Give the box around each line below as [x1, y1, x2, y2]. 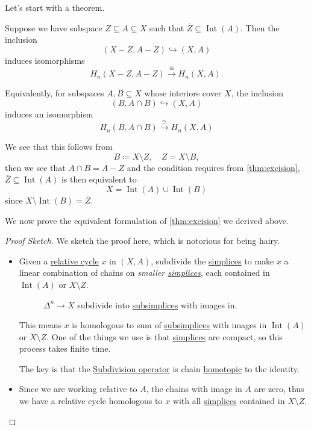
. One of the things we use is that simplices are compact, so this [46, 330, 283, 343]
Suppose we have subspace [5, 21, 102, 34]
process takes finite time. [19, 342, 111, 355]
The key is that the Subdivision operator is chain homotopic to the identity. [19, 362, 300, 375]
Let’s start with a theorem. [5, 1, 105, 13]
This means [19, 319, 61, 331]
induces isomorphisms [5, 54, 85, 66]
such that [149, 21, 184, 34]
